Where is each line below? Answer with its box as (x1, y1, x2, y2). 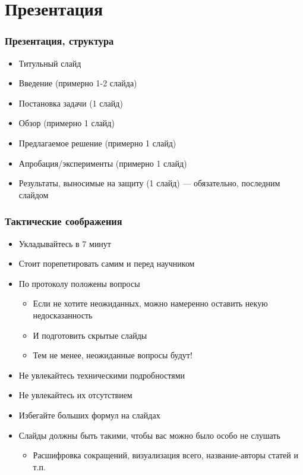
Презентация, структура (5, 33, 114, 48)
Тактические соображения (5, 214, 122, 229)
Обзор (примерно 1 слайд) (18, 117, 115, 129)
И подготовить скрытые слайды (33, 329, 147, 341)
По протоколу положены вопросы (18, 277, 140, 289)
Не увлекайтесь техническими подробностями (18, 368, 185, 381)
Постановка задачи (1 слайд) (18, 96, 123, 109)
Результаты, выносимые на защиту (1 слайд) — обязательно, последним (18, 177, 280, 189)
